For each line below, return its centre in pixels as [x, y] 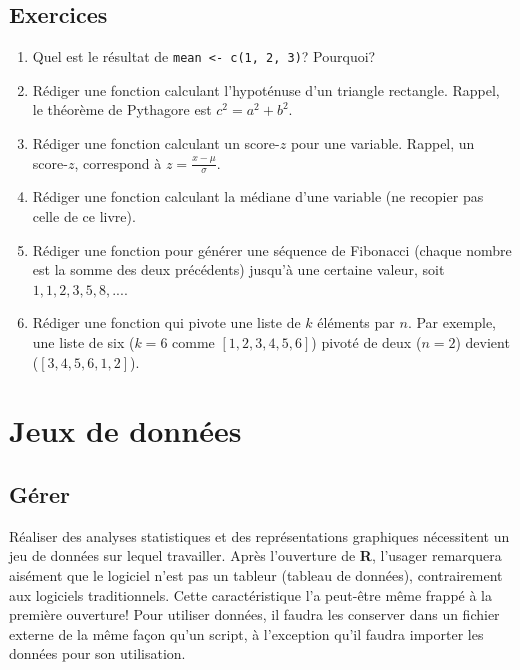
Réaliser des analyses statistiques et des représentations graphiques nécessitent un [259, 535]
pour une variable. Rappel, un [382, 143]
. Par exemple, [451, 322]
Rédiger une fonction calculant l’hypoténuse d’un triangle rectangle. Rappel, [266, 89]
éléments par [356, 322]
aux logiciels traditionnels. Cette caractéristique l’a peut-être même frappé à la [251, 594]
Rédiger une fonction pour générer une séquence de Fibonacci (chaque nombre [272, 249]
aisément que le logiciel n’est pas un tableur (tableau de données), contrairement [256, 574]
